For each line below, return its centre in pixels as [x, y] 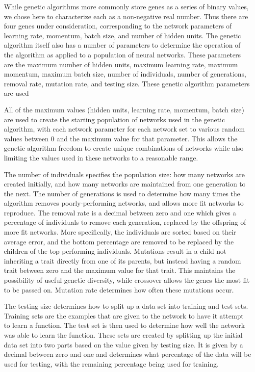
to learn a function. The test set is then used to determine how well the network [125, 325]
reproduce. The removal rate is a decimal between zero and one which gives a [120, 212]
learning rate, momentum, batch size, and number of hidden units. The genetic [123, 35]
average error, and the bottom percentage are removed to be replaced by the [119, 241]
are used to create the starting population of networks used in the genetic [115, 119]
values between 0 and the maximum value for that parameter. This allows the [121, 138]
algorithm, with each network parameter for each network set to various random [125, 129]
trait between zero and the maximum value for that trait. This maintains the [120, 270]
